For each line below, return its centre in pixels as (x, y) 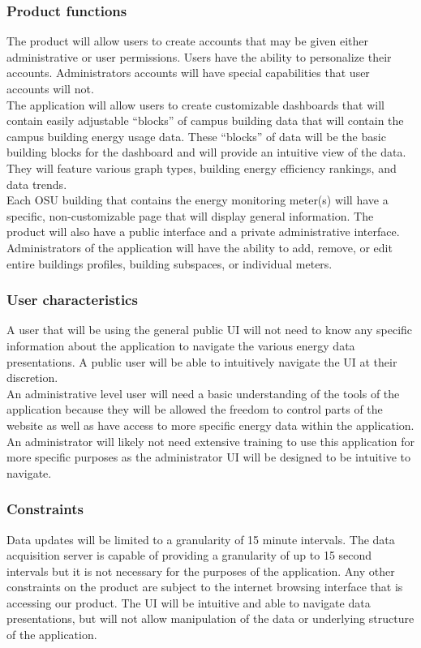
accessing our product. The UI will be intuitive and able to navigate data (189, 602)
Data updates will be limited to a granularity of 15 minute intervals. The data (201, 539)
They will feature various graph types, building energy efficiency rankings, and (202, 167)
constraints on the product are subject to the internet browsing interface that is (205, 587)
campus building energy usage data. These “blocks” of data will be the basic (196, 136)
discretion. (32, 378)
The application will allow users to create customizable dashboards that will (195, 104)
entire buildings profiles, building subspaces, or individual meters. (170, 263)
